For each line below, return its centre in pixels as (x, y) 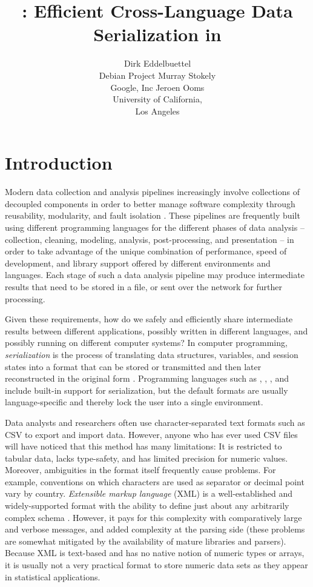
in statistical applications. (53, 576)
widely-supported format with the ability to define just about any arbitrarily (147, 506)
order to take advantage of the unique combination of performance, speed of (146, 251)
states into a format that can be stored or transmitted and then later (133, 366)
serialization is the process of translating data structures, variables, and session (152, 354)
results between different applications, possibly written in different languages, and (156, 330)
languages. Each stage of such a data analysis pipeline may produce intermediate (155, 275)
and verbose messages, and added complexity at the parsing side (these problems (155, 529)
